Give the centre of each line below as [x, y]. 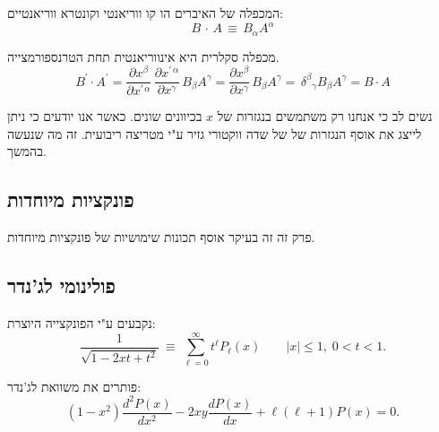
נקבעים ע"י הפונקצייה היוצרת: [82, 322]
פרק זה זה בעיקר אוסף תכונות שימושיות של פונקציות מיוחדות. [161, 237]
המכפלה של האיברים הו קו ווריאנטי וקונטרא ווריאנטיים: [145, 13]
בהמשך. [27, 151]
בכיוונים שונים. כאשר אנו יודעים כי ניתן [105, 116]
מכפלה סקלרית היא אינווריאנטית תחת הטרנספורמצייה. [143, 56]
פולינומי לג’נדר [62, 285]
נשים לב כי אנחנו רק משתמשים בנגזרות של [325, 116]
